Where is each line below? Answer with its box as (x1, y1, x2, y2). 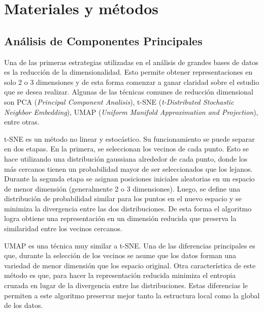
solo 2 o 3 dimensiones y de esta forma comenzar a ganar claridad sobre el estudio (4, 76, 259, 87)
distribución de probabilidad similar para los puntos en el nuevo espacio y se (4, 193, 242, 204)
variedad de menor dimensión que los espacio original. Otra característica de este (4, 260, 256, 270)
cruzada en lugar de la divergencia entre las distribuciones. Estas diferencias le (4, 280, 248, 291)
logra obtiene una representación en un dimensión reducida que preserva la (4, 213, 237, 224)
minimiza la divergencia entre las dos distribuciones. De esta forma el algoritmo (4, 203, 252, 213)
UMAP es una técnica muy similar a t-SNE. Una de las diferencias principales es (4, 240, 255, 251)
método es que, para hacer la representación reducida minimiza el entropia (4, 270, 236, 280)
